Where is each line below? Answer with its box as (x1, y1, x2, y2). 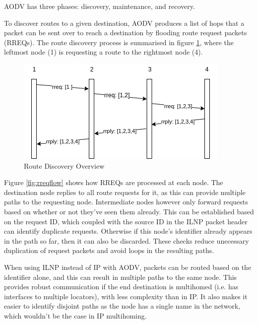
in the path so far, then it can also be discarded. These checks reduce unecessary (4, 235, 249, 246)
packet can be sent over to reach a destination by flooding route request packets (4, 27, 247, 38)
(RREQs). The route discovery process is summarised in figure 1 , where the (4, 37, 234, 47)
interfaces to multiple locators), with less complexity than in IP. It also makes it (4, 291, 248, 301)
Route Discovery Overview (24, 160, 105, 171)
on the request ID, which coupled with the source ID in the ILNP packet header (4, 216, 248, 226)
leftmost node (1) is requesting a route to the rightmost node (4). (4, 47, 203, 57)
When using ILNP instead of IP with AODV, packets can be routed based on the (4, 261, 252, 272)
